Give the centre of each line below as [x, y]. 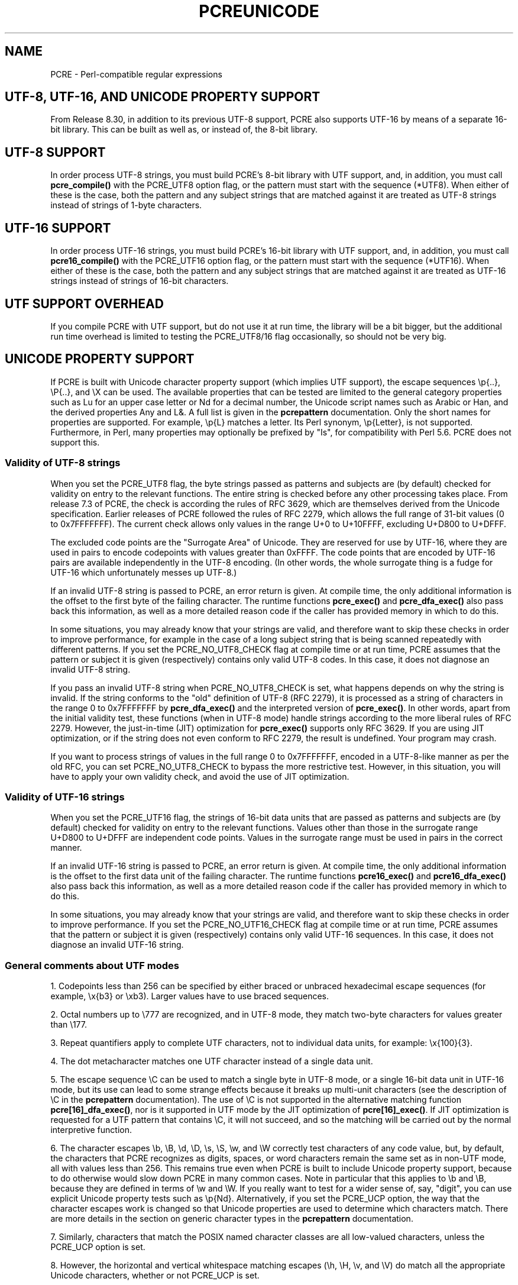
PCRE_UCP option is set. [98, 1247]
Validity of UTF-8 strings [63, 463]
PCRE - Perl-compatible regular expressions [136, 74]
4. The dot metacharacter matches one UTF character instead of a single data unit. [212, 1061]
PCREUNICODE [259, 11]
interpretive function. [91, 1130]
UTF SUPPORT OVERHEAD [84, 304]
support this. [75, 442]
